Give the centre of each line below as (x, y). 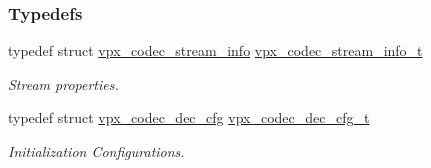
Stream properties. (63, 83)
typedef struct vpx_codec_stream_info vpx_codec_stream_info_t (215, 50)
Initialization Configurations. (96, 151)
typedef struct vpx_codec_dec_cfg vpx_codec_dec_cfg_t (189, 117)
